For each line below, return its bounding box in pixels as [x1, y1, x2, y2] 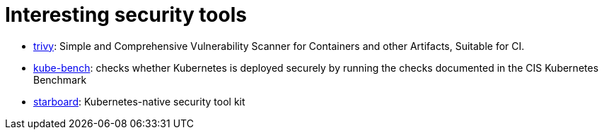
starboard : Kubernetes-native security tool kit [33, 95, 245, 108]
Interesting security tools [5, 3, 247, 27]
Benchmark [33, 73, 87, 86]
